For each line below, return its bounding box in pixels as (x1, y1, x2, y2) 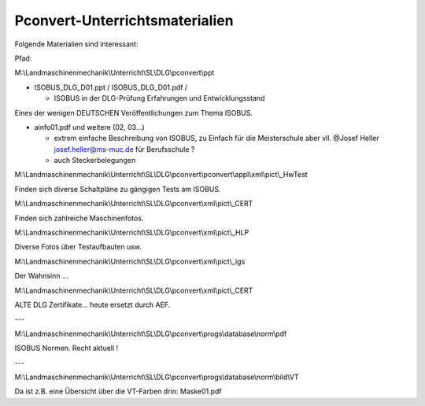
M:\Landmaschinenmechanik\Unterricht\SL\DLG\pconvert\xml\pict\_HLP (14, 228, 249, 238)
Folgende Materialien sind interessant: (14, 39, 139, 49)
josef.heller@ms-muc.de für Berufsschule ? (54, 144, 195, 153)
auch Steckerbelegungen (54, 156, 136, 165)
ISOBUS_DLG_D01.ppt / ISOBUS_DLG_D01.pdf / (34, 83, 188, 92)
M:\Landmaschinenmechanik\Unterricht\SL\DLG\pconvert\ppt (14, 68, 215, 78)
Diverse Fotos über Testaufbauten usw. (14, 242, 142, 252)
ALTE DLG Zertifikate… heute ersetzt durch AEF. (14, 300, 171, 309)
